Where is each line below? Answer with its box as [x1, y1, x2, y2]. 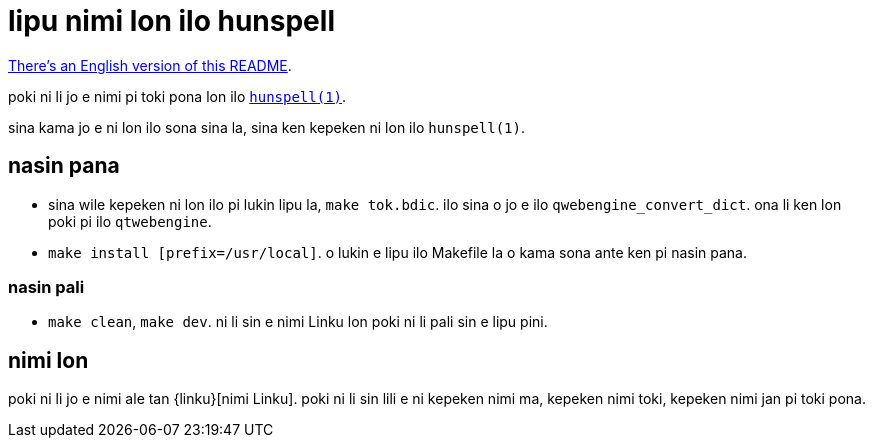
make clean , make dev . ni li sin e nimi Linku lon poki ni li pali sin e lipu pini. [48, 313, 548, 331]
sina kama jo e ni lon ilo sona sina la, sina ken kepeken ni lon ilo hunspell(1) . [8, 118, 525, 136]
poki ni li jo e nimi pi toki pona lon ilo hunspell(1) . [8, 87, 347, 105]
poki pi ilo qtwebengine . [48, 212, 212, 230]
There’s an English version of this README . [8, 56, 292, 74]
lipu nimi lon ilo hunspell [8, 4, 335, 38]
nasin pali [8, 276, 85, 297]
